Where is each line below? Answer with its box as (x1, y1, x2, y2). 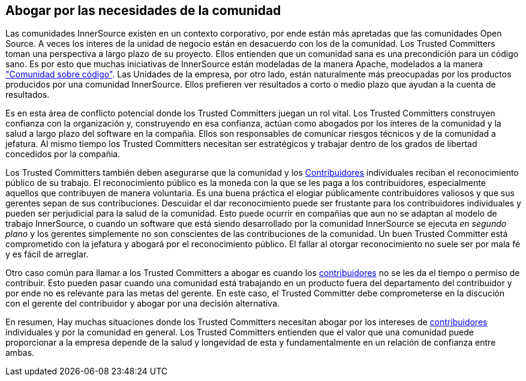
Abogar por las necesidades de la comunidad (5, 3, 281, 18)
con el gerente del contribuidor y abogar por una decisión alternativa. (5, 298, 280, 309)
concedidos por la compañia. (5, 149, 121, 160)
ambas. (5, 347, 35, 358)
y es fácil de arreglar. (5, 249, 89, 260)
